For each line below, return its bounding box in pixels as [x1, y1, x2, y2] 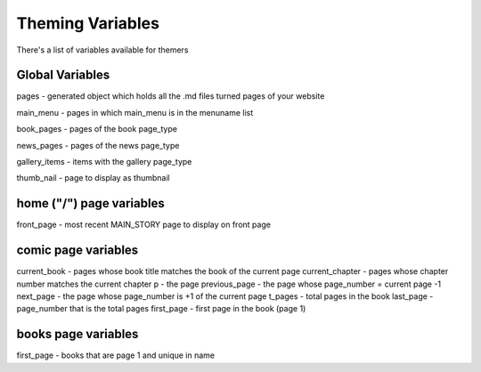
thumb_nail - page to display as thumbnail [16, 173, 170, 183]
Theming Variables [16, 13, 160, 33]
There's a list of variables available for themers [16, 44, 189, 55]
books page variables [16, 327, 139, 342]
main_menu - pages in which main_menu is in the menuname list [16, 107, 254, 117]
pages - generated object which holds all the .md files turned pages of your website [16, 91, 325, 101]
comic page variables [16, 243, 139, 258]
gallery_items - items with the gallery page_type [16, 157, 192, 167]
